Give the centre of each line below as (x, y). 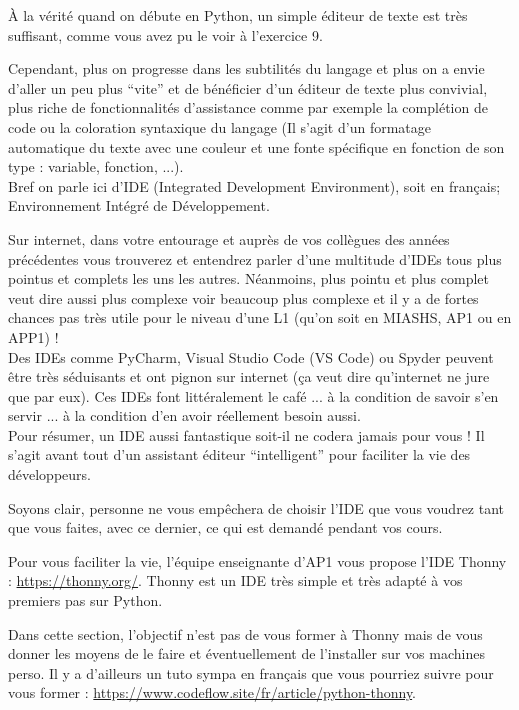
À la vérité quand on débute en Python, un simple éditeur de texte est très (238, 15)
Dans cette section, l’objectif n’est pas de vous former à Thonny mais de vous (245, 633)
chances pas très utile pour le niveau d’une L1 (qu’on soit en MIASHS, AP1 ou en (260, 317)
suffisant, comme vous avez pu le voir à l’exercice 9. (165, 34)
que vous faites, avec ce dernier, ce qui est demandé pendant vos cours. (225, 527)
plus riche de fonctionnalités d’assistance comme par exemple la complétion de (248, 107)
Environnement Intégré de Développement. (139, 205)
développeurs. (49, 474)
